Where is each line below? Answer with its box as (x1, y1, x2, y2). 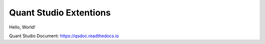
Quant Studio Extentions (9, 7, 111, 18)
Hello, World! (9, 24, 35, 30)
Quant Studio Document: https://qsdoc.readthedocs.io (9, 33, 119, 39)
